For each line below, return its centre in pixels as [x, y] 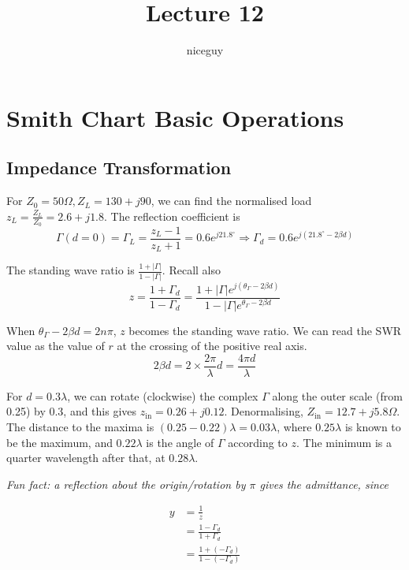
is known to [373, 426]
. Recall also [191, 270]
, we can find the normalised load [231, 201]
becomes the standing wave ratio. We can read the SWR [265, 330]
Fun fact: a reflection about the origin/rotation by [126, 484]
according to [258, 442]
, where [294, 426]
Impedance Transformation [119, 168]
